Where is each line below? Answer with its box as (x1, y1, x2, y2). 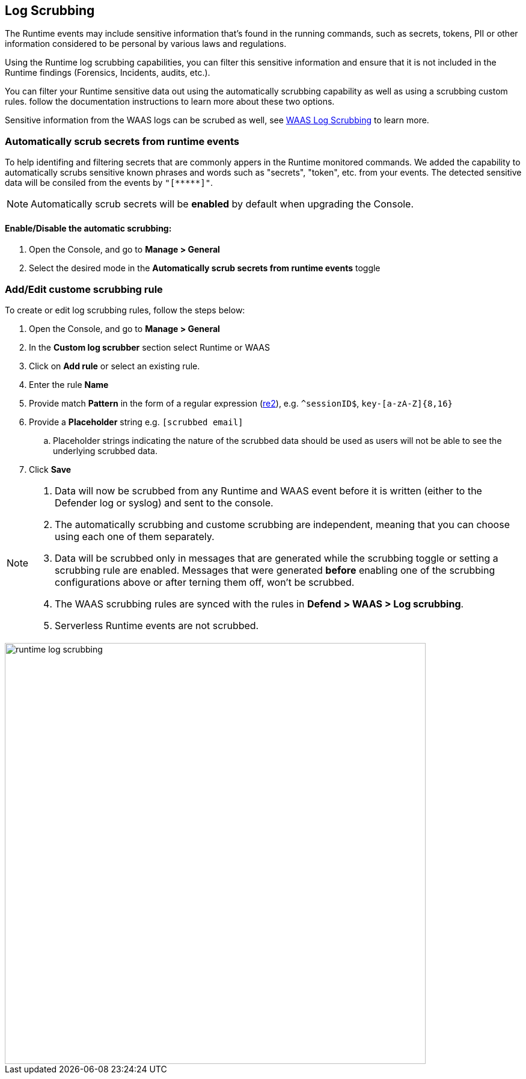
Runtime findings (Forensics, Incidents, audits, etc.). (5, 67, 210, 78)
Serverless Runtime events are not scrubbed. (55, 619, 259, 632)
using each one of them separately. (55, 530, 215, 543)
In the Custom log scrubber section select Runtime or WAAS (29, 342, 270, 353)
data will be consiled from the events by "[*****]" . (5, 177, 213, 188)
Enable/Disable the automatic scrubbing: (5, 223, 172, 233)
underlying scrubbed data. (53, 446, 158, 456)
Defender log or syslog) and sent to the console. (55, 497, 274, 509)
